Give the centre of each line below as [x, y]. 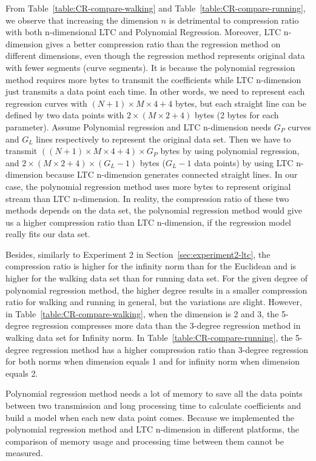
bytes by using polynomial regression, [230, 151]
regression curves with [46, 103]
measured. [24, 453]
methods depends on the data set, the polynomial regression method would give [154, 210]
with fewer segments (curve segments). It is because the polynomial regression [150, 67]
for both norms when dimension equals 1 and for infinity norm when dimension [153, 361]
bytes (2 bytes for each [237, 115]
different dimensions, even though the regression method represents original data [155, 56]
